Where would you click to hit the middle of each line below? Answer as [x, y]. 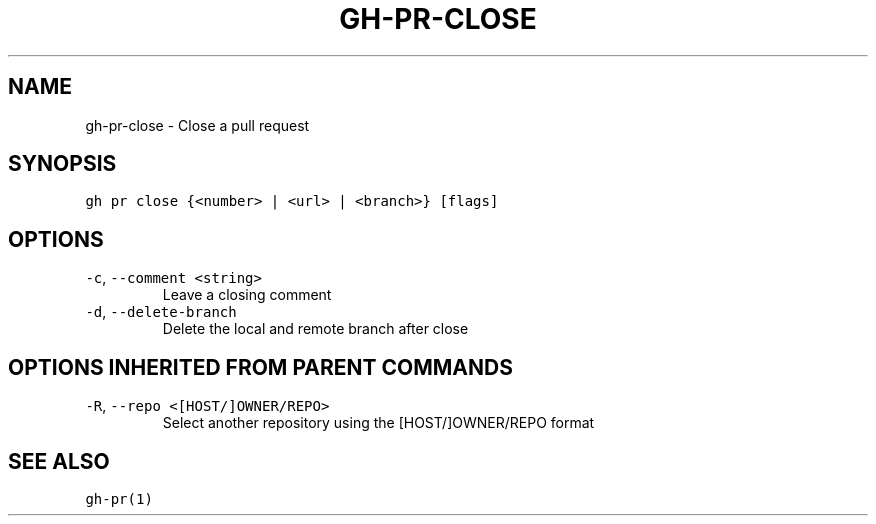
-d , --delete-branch [161, 312]
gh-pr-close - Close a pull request [197, 125]
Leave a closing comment [247, 295]
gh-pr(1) [119, 498]
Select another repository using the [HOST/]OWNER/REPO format [378, 423]
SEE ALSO [59, 461]
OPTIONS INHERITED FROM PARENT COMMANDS [260, 367]
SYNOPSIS [62, 164]
